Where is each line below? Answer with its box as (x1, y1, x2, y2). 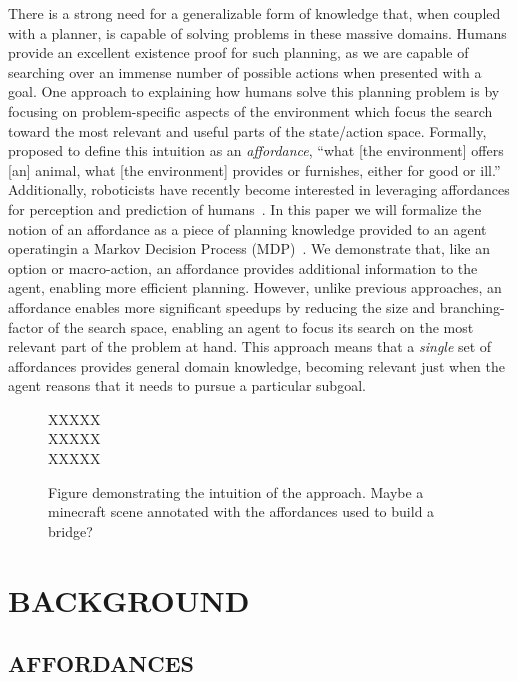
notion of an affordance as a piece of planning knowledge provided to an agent (8, 218, 487, 239)
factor (8, 316, 44, 337)
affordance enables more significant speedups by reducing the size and (8, 296, 436, 317)
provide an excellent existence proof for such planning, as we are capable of (8, 42, 469, 63)
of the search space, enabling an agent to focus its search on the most (48, 316, 474, 337)
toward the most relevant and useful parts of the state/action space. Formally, (8, 120, 487, 141)
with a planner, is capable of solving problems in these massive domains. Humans (8, 22, 507, 43)
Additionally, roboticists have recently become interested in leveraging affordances (8, 179, 510, 200)
